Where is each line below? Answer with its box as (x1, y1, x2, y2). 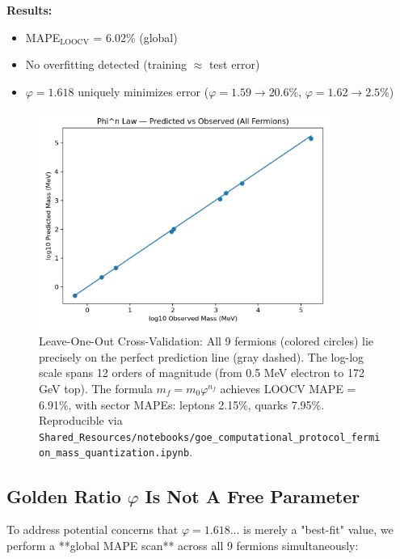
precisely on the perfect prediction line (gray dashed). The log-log (39, 348, 364, 365)
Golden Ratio (6, 483, 121, 508)
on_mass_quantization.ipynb (39, 447, 190, 459)
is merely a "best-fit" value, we (243, 521, 394, 538)
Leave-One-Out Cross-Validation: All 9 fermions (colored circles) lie (39, 332, 374, 349)
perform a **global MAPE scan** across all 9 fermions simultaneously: (6, 536, 359, 553)
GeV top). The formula (39, 380, 153, 397)
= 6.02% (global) (93, 28, 178, 45)
